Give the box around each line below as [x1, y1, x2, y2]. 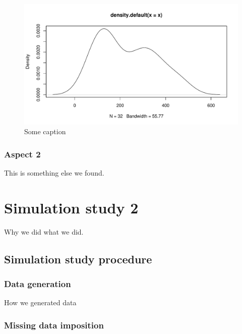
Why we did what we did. [4, 226, 84, 237]
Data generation [4, 277, 71, 290]
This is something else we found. [4, 167, 104, 178]
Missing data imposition [4, 318, 104, 331]
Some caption [24, 126, 66, 137]
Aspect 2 [4, 147, 41, 160]
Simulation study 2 [4, 197, 139, 217]
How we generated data [4, 297, 77, 308]
